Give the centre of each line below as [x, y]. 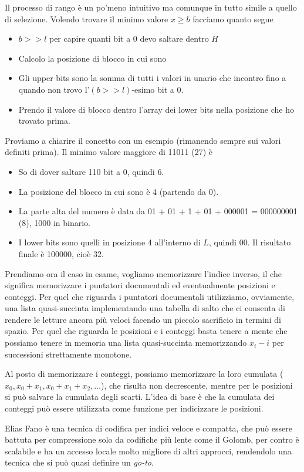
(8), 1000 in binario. [54, 222]
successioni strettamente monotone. [68, 354]
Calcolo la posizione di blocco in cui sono [92, 58]
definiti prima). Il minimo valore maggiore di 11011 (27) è [109, 152]
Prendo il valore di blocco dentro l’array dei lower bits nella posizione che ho [156, 109]
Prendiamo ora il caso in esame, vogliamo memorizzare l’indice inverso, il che [143, 273]
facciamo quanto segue [233, 18]
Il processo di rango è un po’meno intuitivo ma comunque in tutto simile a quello [151, 7]
